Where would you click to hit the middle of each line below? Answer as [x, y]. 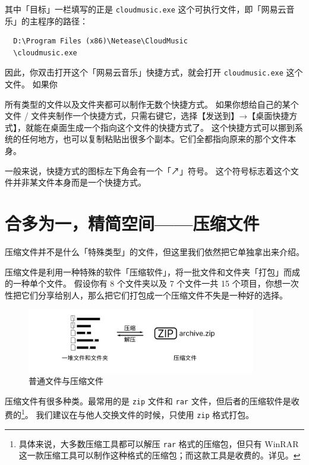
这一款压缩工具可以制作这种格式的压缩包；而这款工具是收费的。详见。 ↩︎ [160, 455]
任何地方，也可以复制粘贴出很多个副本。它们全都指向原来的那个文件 [154, 139]
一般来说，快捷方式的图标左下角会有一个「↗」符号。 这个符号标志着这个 [148, 170]
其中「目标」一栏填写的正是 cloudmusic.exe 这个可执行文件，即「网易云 [146, 9]
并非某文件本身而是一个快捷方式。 [79, 182]
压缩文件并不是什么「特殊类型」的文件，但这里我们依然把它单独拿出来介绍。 [154, 251]
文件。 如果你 [31, 84]
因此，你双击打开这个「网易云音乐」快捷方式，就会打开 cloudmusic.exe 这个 [154, 72]
